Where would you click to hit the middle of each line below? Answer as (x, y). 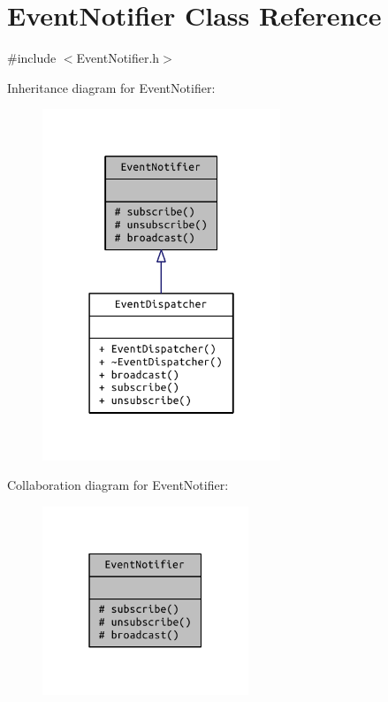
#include (32, 58)
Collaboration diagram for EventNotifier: (118, 485)
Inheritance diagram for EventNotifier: (111, 87)
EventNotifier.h (118, 58)
